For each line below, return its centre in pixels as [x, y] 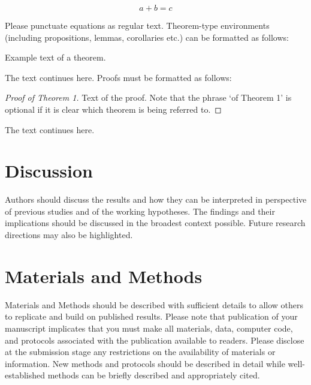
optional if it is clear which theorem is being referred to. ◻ [113, 109]
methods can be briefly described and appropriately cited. [154, 375]
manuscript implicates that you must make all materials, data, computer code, [149, 328]
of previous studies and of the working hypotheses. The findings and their [140, 211]
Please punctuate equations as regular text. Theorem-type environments [137, 25]
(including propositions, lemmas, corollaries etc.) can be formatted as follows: [147, 37]
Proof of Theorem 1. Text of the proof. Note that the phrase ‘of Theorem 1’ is [148, 97]
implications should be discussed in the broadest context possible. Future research [155, 223]
